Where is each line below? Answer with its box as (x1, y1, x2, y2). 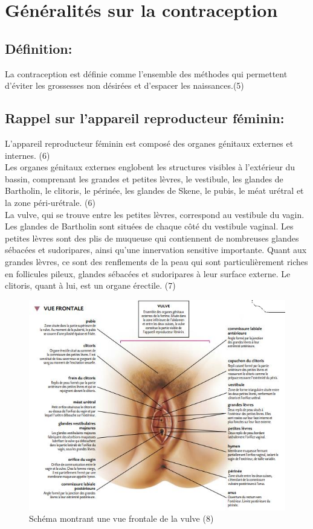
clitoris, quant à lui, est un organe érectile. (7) (5, 279, 176, 292)
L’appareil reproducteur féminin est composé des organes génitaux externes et (5, 136, 294, 149)
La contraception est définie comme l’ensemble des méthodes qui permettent (5, 67, 288, 80)
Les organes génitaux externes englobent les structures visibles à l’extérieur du (5, 161, 295, 173)
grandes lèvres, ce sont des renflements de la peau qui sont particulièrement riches (5, 255, 308, 268)
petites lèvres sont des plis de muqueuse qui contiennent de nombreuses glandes (5, 231, 299, 244)
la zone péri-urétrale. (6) (5, 196, 95, 208)
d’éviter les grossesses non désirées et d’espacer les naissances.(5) (5, 79, 244, 92)
